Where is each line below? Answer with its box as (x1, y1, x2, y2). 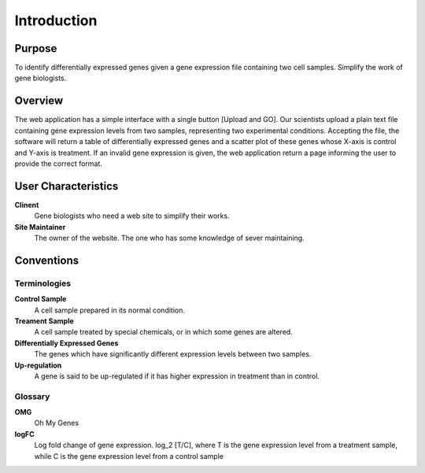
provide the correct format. (14, 158, 102, 168)
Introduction (14, 12, 98, 29)
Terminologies (14, 278, 71, 289)
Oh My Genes (34, 418, 79, 428)
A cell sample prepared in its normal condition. (34, 305, 185, 315)
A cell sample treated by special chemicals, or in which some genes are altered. (34, 327, 293, 337)
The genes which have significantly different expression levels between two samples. (34, 349, 312, 359)
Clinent (14, 200, 39, 209)
